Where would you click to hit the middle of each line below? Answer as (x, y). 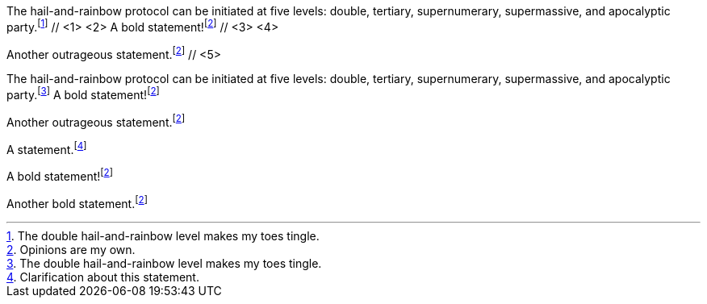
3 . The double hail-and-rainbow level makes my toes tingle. (164, 263)
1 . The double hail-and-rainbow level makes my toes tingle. (163, 235)
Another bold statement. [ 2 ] (77, 202)
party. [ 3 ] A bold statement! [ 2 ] (83, 94)
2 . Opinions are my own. (71, 249)
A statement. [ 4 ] (47, 148)
